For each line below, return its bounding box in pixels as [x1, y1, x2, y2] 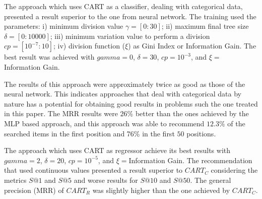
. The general [190, 174, 231, 185]
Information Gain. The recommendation [128, 155, 252, 165]
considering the [211, 165, 258, 175]
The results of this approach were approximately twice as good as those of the [4, 78, 245, 89]
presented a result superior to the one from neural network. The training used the [4, 11, 256, 21]
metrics [4, 174, 27, 185]
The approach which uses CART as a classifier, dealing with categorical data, [4, 1, 243, 11]
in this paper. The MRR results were [4, 108, 118, 119]
